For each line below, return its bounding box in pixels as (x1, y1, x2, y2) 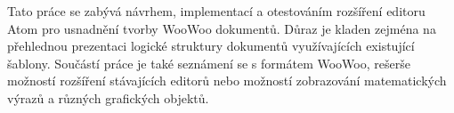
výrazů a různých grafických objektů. (7, 88, 209, 107)
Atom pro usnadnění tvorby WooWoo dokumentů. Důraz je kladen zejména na (7, 19, 436, 37)
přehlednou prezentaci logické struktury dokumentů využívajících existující (7, 36, 415, 55)
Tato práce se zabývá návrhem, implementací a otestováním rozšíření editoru (7, 2, 426, 20)
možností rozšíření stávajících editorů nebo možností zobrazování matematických (7, 71, 447, 90)
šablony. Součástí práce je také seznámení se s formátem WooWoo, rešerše (7, 53, 410, 72)
